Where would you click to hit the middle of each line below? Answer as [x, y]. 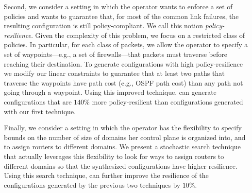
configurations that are [38, 101]
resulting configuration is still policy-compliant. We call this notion [103, 26]
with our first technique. [40, 111]
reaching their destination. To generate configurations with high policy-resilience [124, 63]
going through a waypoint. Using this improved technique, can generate [110, 92]
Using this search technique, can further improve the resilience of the [106, 175]
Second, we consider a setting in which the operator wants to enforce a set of [118, 6]
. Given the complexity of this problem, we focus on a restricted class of [138, 35]
